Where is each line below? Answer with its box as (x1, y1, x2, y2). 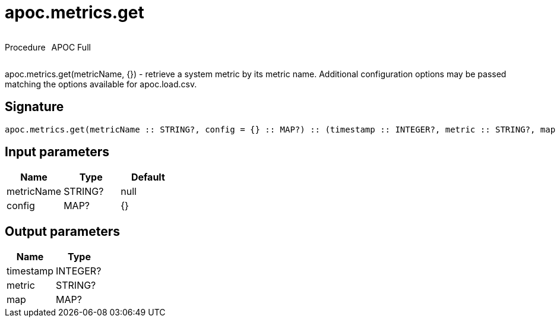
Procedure (5, 42, 46, 52)
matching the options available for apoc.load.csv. (5, 78, 197, 89)
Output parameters (5, 223, 120, 239)
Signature (5, 99, 64, 115)
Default (131, 171, 165, 184)
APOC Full (51, 42, 91, 52)
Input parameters (5, 144, 110, 160)
